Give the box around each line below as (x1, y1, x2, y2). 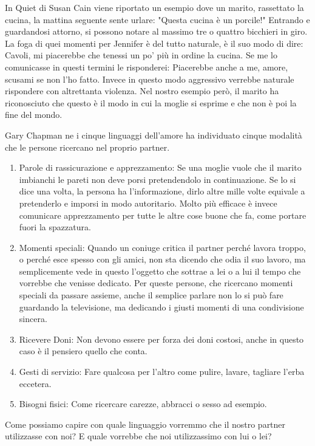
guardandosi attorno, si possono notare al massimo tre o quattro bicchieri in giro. (5, 25, 308, 38)
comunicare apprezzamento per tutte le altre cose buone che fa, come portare (19, 208, 307, 221)
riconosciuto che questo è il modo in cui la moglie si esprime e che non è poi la (5, 96, 297, 109)
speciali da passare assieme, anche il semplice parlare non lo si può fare (19, 289, 283, 301)
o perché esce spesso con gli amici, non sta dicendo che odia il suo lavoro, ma (19, 253, 306, 266)
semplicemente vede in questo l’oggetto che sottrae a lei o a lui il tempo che (19, 264, 301, 277)
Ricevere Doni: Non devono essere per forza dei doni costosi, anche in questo (19, 332, 304, 345)
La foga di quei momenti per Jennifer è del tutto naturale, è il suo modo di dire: (5, 36, 303, 49)
